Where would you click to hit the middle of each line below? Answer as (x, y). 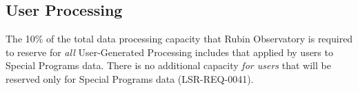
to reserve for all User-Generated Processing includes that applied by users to (169, 52)
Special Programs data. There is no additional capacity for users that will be (168, 65)
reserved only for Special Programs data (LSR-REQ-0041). (130, 78)
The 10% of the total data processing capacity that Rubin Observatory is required (179, 39)
